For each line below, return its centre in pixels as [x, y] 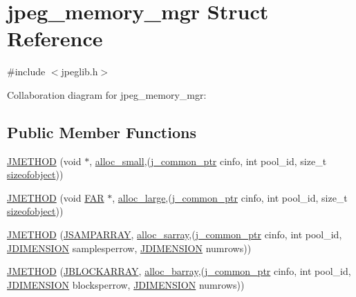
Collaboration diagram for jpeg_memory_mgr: [107, 94]
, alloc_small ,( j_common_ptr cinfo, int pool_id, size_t [208, 161]
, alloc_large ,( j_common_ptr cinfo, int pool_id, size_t [230, 197]
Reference [55, 38]
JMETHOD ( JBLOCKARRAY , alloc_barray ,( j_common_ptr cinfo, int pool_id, [179, 271]
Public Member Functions [102, 132]
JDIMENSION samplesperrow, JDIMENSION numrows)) [129, 248]
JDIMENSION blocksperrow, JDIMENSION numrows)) [126, 284]
